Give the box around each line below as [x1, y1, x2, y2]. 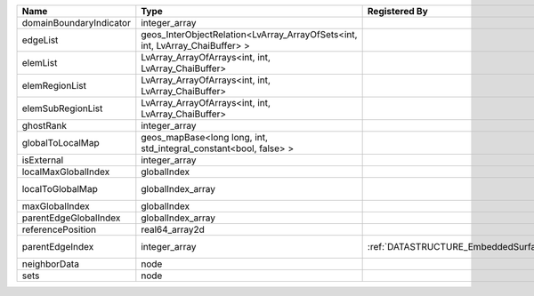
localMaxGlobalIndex [21, 165, 110, 178]
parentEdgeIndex [21, 241, 94, 252]
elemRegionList [21, 80, 87, 92]
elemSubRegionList [21, 102, 103, 115]
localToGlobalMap [21, 183, 98, 195]
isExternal [21, 154, 64, 166]
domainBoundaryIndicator [21, 17, 131, 28]
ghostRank [21, 120, 67, 132]
